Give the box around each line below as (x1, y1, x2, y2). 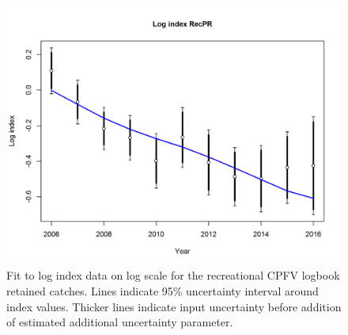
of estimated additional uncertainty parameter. (6, 314, 233, 330)
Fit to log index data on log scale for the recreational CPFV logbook (6, 267, 340, 284)
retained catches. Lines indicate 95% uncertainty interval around (6, 283, 319, 299)
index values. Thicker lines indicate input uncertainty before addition (6, 298, 342, 314)
